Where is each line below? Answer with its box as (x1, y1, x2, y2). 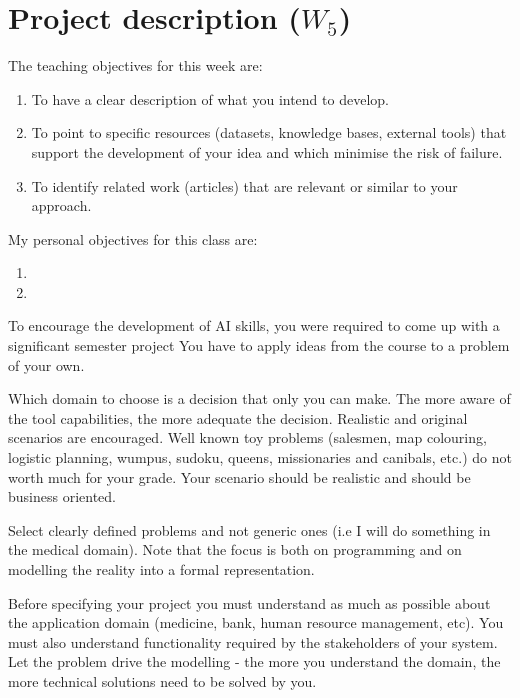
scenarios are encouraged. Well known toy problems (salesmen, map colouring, (8, 427, 487, 448)
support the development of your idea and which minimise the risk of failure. (31, 141, 503, 162)
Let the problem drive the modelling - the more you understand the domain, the (8, 651, 501, 672)
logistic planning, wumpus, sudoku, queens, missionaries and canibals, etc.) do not (8, 447, 512, 468)
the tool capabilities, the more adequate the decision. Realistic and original (8, 407, 468, 428)
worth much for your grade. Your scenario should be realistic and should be (8, 466, 471, 487)
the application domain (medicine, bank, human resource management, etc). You (8, 612, 504, 633)
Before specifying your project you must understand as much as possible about (8, 592, 491, 613)
